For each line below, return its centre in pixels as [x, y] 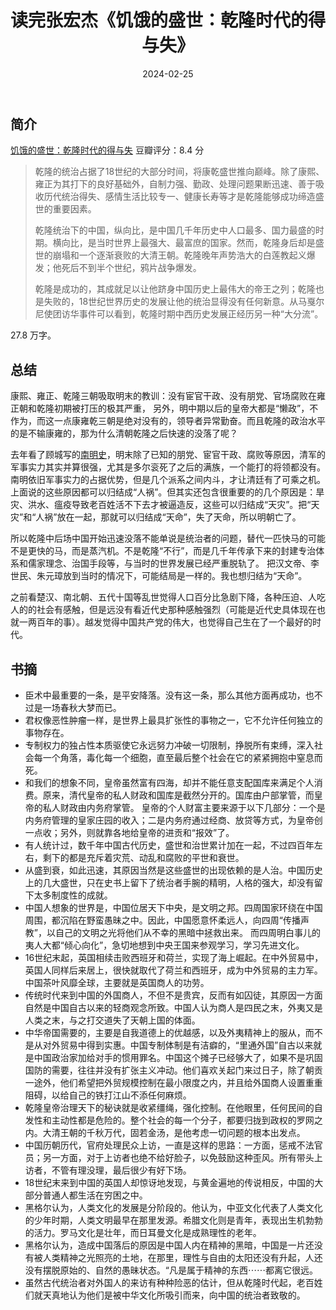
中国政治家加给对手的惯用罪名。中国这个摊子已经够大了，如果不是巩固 [178, 1057]
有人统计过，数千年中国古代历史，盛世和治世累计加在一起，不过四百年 [169, 845]
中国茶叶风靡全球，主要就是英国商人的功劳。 [117, 982]
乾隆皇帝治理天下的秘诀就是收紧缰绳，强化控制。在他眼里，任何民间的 [169, 1107]
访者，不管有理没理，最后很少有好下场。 [108, 1170]
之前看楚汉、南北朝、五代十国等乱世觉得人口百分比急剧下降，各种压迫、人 [163, 597]
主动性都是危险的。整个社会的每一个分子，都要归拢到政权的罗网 [183, 1120]
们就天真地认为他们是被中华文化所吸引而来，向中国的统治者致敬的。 [165, 1295]
